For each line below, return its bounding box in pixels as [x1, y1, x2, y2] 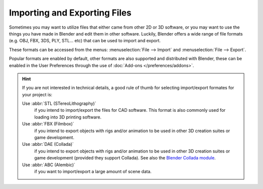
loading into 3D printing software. [34, 114, 102, 120]
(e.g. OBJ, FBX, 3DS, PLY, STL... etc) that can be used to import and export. [9, 38, 161, 44]
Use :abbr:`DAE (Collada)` [22, 141, 74, 147]
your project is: [22, 91, 53, 97]
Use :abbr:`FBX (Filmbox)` [22, 121, 75, 127]
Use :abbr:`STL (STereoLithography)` [22, 101, 96, 106]
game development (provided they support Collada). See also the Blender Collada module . [34, 155, 216, 161]
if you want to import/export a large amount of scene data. [34, 168, 152, 174]
